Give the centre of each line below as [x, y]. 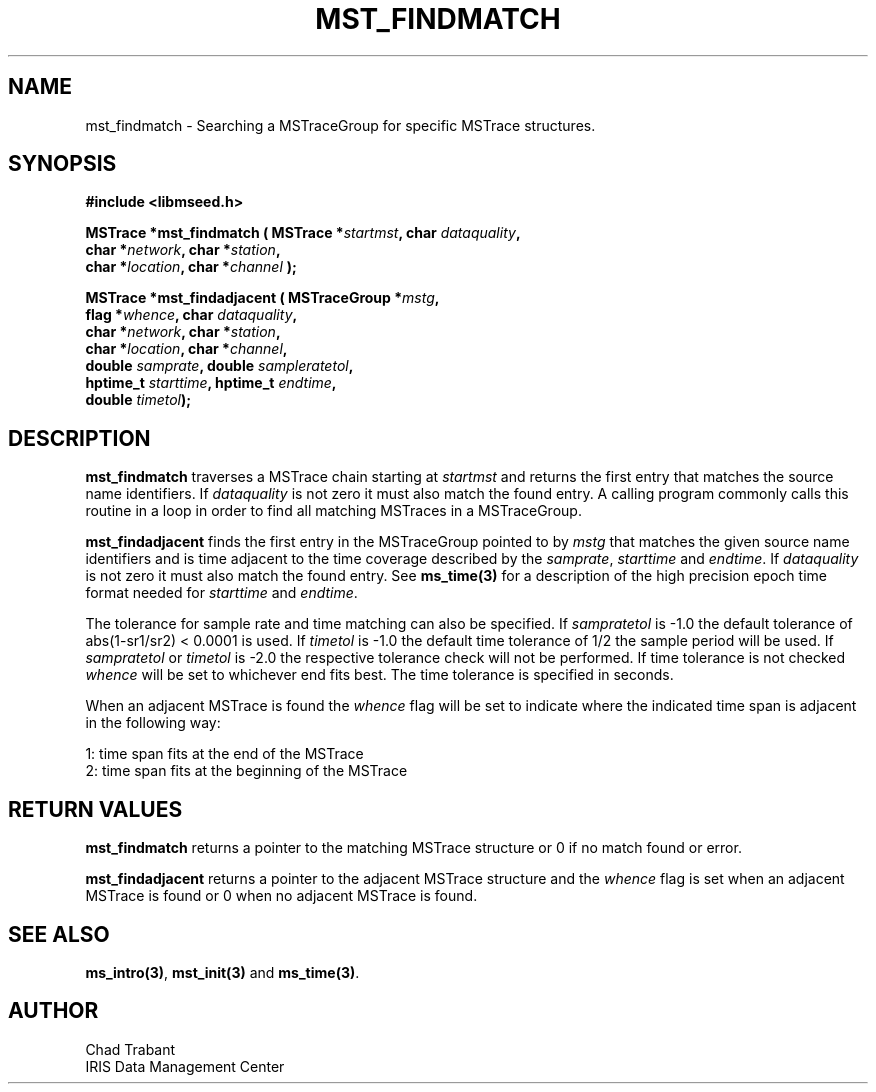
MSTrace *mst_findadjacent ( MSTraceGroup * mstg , [262, 298]
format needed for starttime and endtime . [221, 593]
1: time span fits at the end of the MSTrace [224, 754]
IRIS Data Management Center [185, 1066]
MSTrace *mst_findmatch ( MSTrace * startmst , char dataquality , [303, 233]
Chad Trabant [130, 1049]
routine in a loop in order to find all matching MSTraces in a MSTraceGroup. [333, 511]
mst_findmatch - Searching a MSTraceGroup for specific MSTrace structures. [340, 125]
